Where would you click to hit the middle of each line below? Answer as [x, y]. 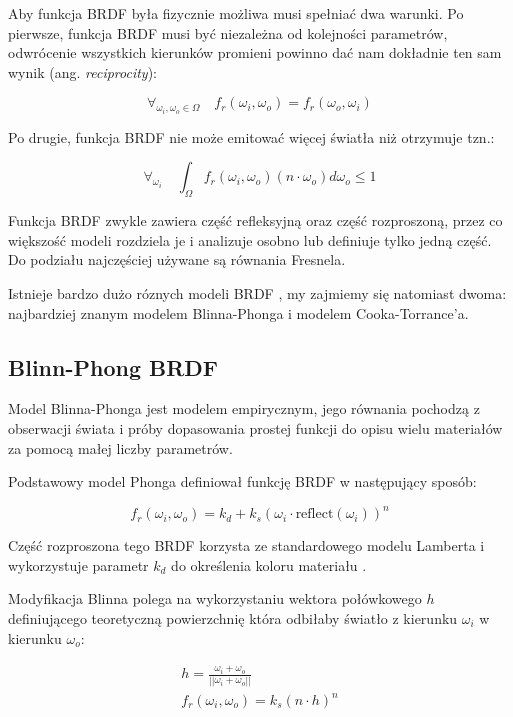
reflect [314, 514]
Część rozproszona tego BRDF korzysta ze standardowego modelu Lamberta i [246, 545]
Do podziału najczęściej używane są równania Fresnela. [177, 259]
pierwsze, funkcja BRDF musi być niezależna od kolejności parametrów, [228, 32]
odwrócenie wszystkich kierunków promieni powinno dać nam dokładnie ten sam [255, 52]
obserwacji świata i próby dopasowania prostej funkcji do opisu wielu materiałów [255, 427]
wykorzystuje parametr [78, 564]
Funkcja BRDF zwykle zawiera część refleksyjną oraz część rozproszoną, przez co [255, 220]
